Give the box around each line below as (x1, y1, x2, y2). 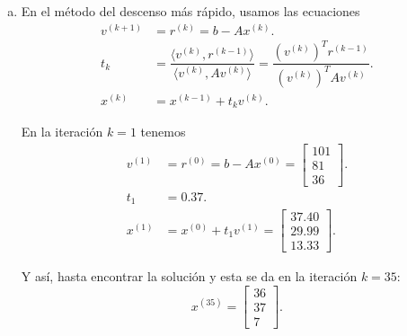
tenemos (140, 122, 186, 141)
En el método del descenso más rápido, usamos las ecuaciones (21, 2, 360, 20)
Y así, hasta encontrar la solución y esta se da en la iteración (21, 267, 358, 286)
